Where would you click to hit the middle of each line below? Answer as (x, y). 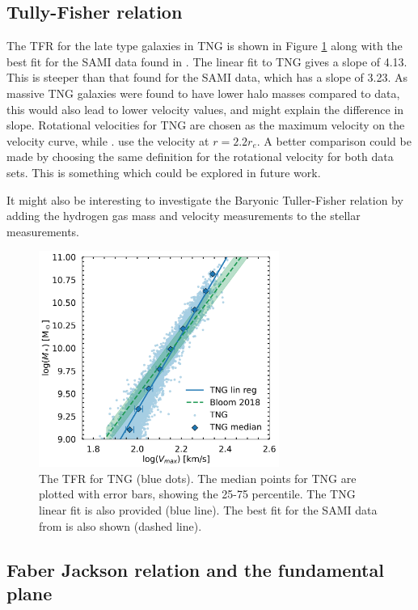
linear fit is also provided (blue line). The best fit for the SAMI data (208, 510)
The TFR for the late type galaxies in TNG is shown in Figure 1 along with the (205, 46)
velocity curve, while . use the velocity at (108, 140)
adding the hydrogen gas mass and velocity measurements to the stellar (184, 216)
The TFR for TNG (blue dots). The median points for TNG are (198, 478)
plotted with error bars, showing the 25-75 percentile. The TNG (197, 494)
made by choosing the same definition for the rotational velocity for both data (200, 157)
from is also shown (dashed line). (120, 525)
